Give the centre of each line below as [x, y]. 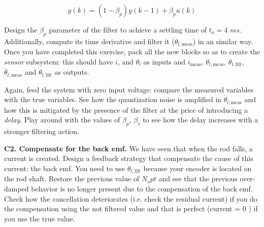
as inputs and [164, 61]
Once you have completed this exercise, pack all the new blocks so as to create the [132, 52]
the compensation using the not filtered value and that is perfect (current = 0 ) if [131, 208]
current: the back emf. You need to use [65, 168]
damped [16, 189]
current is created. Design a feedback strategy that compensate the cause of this [129, 158]
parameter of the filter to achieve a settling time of [128, 29]
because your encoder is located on [197, 168]
